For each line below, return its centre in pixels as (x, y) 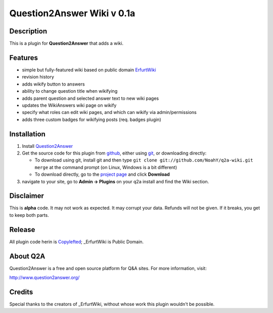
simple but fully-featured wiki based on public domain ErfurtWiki (89, 70)
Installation (27, 134)
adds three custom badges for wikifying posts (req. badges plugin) (92, 120)
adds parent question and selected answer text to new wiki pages (90, 98)
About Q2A (27, 256)
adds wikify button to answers (54, 84)
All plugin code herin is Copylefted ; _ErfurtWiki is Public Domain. (77, 242)
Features (24, 57)
